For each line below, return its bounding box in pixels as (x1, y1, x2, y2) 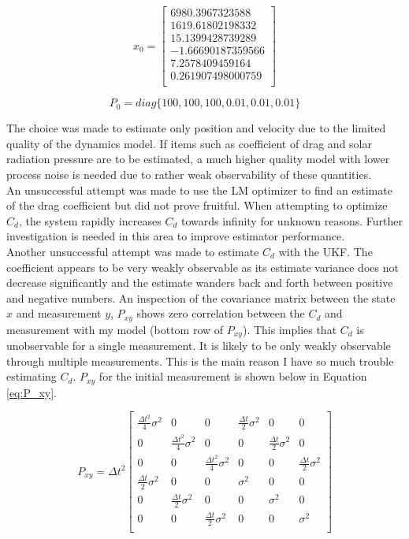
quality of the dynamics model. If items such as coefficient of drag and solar (6, 135, 372, 151)
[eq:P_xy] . (6, 384, 58, 400)
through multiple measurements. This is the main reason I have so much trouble (6, 352, 394, 369)
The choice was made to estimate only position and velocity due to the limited (6, 120, 386, 136)
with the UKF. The (278, 243, 373, 259)
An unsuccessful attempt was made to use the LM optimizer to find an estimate (6, 181, 392, 198)
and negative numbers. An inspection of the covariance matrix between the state (6, 289, 396, 306)
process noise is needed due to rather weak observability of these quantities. (6, 166, 372, 182)
